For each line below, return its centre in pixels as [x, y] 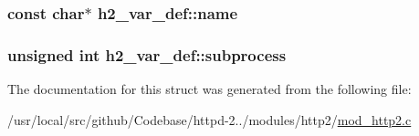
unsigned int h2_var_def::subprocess [147, 54]
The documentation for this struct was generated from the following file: [209, 89]
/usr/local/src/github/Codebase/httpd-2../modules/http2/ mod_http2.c [209, 119]
